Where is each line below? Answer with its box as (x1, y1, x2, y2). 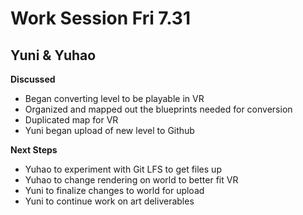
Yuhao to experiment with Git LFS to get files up (24, 163, 222, 175)
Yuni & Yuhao (10, 47, 97, 64)
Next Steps (10, 144, 58, 156)
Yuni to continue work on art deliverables (24, 195, 195, 207)
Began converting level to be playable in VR (24, 93, 205, 104)
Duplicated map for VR (24, 114, 119, 126)
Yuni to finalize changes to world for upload (24, 185, 205, 196)
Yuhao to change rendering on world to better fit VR (24, 174, 239, 186)
